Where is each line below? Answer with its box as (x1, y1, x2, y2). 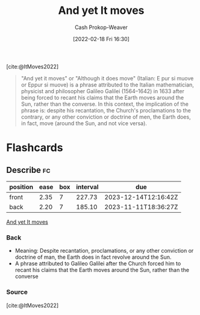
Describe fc (6, 164, 51, 175)
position (9, 183, 34, 191)
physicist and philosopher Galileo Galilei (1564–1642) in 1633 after (20, 87, 185, 94)
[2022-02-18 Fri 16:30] (73, 35, 130, 42)
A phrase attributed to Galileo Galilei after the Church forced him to (14, 260, 181, 267)
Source (6, 288, 28, 296)
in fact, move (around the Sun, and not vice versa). (20, 119, 148, 127)
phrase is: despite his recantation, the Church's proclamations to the (20, 106, 191, 114)
